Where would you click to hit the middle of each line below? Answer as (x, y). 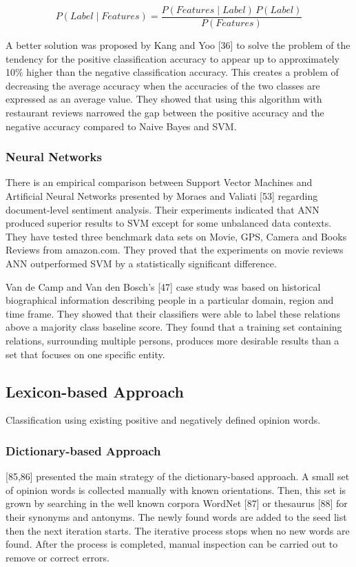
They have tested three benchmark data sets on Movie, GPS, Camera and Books (176, 236)
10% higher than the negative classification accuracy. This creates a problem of (172, 72)
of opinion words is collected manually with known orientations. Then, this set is (176, 489)
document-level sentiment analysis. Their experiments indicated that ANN (163, 209)
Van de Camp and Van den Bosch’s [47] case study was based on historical (163, 286)
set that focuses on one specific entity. (85, 354)
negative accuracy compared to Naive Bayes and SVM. (121, 126)
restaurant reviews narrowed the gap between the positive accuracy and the (165, 113)
